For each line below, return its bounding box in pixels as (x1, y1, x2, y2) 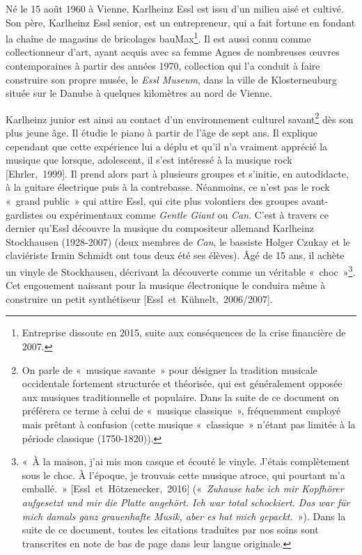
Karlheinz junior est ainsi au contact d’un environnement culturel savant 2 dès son (6, 109, 354, 126)
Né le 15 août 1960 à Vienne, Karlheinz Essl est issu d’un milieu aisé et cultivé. (6, 1, 344, 15)
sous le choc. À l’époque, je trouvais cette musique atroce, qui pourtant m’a (22, 467, 345, 482)
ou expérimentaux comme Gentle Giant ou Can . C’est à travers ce (46, 207, 329, 221)
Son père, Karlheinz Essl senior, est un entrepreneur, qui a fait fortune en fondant (6, 15, 356, 29)
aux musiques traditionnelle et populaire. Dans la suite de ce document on (22, 389, 339, 404)
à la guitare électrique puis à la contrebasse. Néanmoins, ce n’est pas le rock (6, 180, 330, 194)
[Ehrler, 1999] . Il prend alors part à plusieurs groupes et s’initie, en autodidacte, (6, 166, 349, 180)
